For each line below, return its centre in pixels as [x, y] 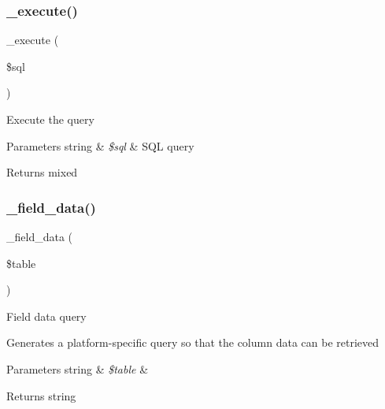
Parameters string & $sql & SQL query [100, 145]
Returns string [41, 395]
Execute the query [50, 119]
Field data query [46, 316]
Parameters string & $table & [78, 368]
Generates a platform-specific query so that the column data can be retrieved [193, 342]
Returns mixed [42, 172]
